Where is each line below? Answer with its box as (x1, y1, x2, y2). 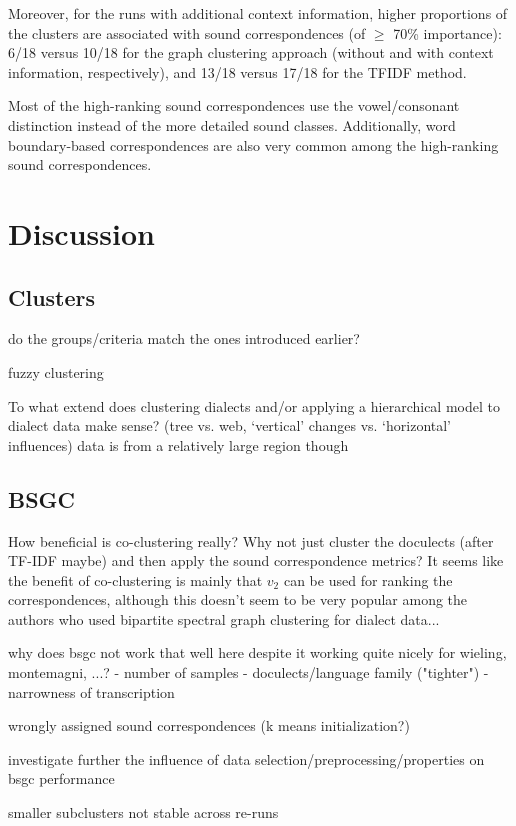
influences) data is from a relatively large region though (8, 434, 349, 455)
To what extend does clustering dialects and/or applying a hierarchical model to (8, 395, 500, 416)
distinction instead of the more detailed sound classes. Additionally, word (8, 114, 456, 135)
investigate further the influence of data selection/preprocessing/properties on (8, 748, 485, 769)
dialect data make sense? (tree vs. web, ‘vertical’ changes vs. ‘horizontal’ (8, 415, 452, 436)
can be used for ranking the (283, 569, 453, 590)
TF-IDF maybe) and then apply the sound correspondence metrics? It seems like (8, 550, 504, 571)
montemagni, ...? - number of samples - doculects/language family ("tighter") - (8, 662, 489, 683)
